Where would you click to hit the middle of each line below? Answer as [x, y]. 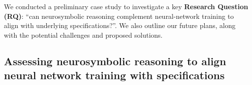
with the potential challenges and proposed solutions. [83, 35]
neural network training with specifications [114, 75]
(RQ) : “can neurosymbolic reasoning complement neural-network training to [119, 16]
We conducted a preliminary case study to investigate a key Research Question [126, 6]
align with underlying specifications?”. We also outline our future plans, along [120, 25]
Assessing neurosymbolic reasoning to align [115, 61]
